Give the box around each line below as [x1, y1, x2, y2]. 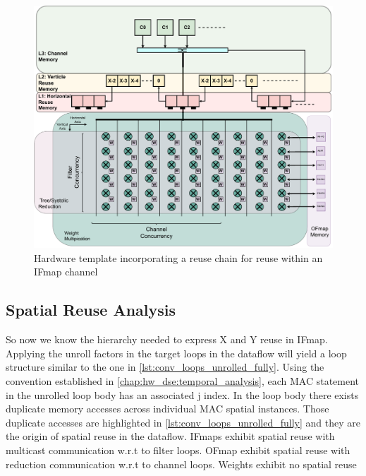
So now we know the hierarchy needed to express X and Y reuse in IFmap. [6, 332, 328, 347]
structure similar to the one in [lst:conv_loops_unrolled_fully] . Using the [6, 359, 324, 374]
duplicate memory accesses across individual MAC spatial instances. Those [6, 401, 329, 416]
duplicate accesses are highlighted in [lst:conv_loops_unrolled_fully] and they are [6, 415, 361, 429]
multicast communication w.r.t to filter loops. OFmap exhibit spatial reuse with [6, 442, 350, 457]
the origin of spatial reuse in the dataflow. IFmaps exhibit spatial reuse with [6, 429, 335, 444]
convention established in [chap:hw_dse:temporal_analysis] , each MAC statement [6, 374, 360, 388]
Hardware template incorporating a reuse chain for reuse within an [34, 250, 323, 265]
